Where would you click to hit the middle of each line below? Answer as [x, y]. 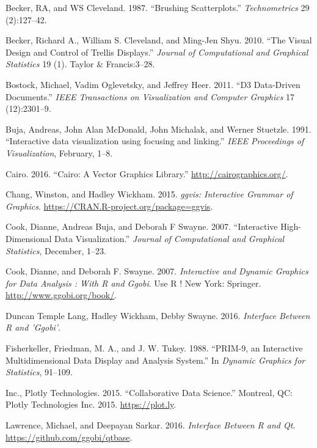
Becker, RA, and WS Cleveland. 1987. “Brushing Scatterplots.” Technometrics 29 [158, 7]
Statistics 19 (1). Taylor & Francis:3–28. [80, 64]
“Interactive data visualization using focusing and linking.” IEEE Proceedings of [155, 141]
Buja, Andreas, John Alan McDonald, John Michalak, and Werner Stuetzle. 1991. [158, 129]
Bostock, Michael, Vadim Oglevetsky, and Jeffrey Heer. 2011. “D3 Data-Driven [153, 84]
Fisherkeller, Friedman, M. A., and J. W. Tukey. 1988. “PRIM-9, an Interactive [154, 348]
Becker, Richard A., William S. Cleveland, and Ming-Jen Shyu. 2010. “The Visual [159, 40]
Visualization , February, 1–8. [59, 152]
